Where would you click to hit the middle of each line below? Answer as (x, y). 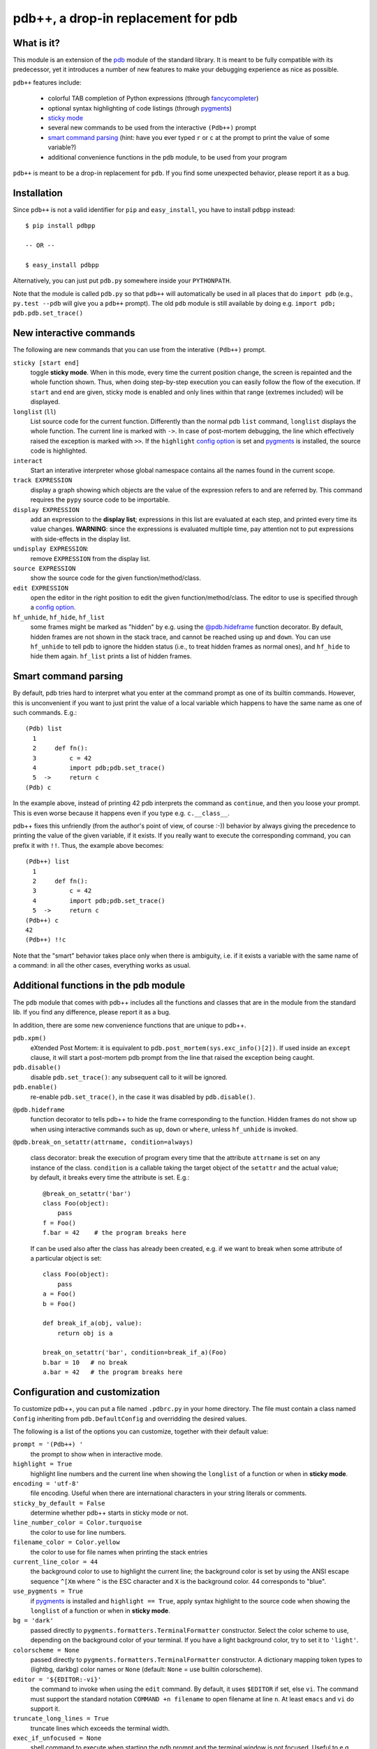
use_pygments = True (48, 1591)
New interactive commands (74, 333)
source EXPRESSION (44, 568)
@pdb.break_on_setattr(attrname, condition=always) (103, 1142)
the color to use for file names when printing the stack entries (119, 1552)
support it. (45, 1708)
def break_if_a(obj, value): (93, 1323)
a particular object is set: (66, 1258)
